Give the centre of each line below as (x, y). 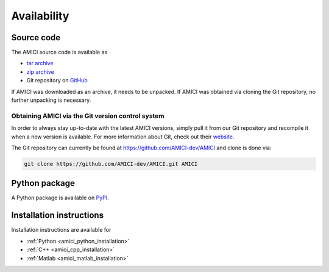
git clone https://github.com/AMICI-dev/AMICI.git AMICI (111, 164)
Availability (40, 16)
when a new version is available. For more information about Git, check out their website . (123, 137)
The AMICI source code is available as (59, 52)
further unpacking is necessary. (51, 100)
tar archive (40, 63)
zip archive (40, 72)
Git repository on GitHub (57, 81)
